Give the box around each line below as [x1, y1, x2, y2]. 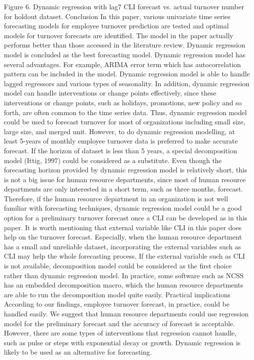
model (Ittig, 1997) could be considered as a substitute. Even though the [4, 155, 222, 165]
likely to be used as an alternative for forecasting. [4, 347, 152, 357]
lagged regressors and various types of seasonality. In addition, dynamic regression [4, 78, 250, 88]
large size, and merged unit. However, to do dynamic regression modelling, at [4, 126, 235, 136]
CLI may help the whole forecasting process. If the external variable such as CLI [4, 251, 245, 261]
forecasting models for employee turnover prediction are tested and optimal [4, 21, 229, 31]
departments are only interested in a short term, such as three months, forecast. [4, 184, 243, 194]
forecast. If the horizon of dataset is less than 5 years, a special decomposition [4, 145, 237, 155]
